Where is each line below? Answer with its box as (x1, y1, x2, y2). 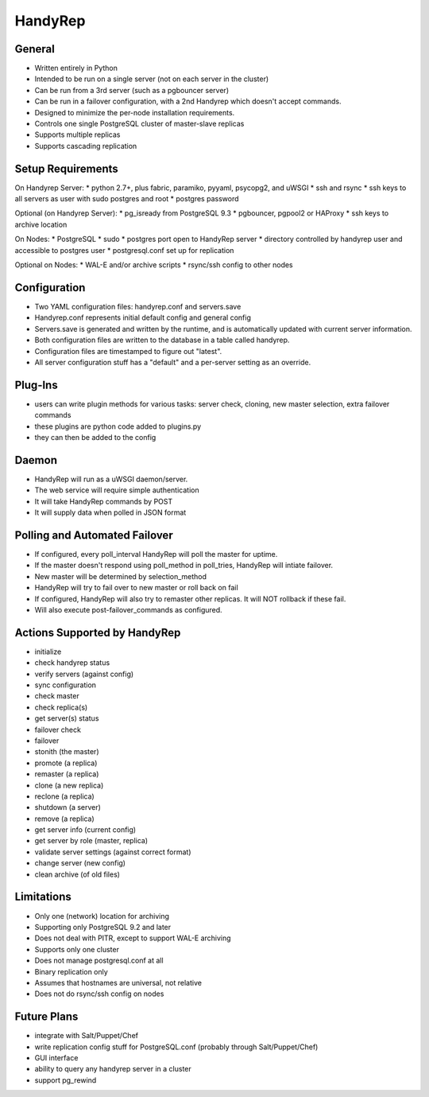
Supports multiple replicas (34, 130, 121, 139)
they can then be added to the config (34, 432, 157, 442)
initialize (34, 647, 62, 656)
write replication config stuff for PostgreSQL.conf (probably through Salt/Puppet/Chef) (34, 1042, 319, 1052)
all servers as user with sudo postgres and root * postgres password (14, 194, 239, 204)
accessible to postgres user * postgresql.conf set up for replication (14, 245, 234, 255)
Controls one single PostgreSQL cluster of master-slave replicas (34, 119, 245, 129)
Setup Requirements (14, 161, 118, 175)
